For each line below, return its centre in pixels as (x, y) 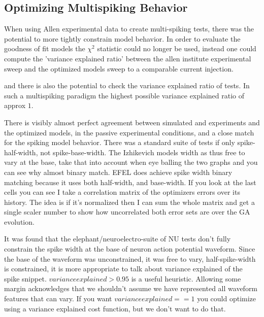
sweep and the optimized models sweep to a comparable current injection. (119, 68)
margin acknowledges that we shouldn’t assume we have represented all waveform (131, 288)
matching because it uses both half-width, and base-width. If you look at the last (130, 182)
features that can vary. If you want (58, 298)
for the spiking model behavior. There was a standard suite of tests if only (120, 142)
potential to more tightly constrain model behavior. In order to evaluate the (122, 38)
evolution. (19, 221)
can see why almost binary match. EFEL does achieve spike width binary (118, 172)
